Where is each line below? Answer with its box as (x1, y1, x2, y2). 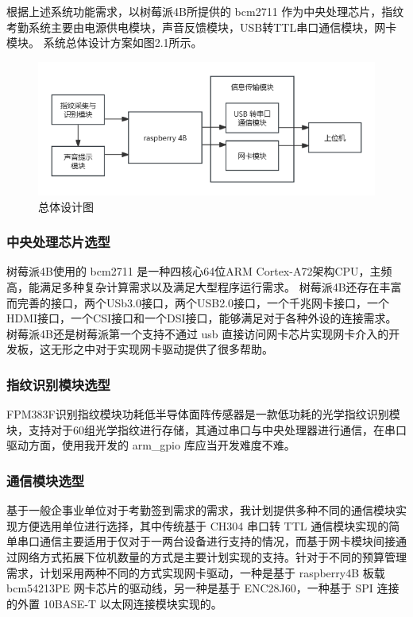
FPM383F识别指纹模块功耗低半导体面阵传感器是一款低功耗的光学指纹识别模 (6, 406, 400, 422)
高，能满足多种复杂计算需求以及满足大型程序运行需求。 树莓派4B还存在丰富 (6, 279, 402, 295)
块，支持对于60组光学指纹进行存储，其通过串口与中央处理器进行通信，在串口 (6, 421, 407, 438)
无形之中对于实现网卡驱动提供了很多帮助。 (50, 341, 273, 357)
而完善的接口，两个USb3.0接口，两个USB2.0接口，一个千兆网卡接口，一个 (6, 294, 390, 310)
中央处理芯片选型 (6, 232, 110, 252)
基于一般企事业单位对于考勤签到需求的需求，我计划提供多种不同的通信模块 (6, 502, 396, 519)
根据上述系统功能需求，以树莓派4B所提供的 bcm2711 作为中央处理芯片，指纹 (6, 3, 404, 19)
